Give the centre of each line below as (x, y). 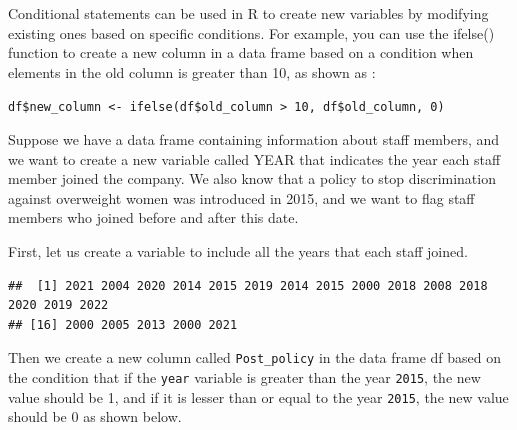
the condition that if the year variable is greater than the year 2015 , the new (244, 377)
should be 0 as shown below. (95, 416)
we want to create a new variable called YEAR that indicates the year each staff (254, 158)
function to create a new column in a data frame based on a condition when (241, 52)
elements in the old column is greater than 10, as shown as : (192, 71)
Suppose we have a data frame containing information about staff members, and (254, 139)
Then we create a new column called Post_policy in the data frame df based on (255, 357)
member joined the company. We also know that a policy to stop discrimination (252, 178)
